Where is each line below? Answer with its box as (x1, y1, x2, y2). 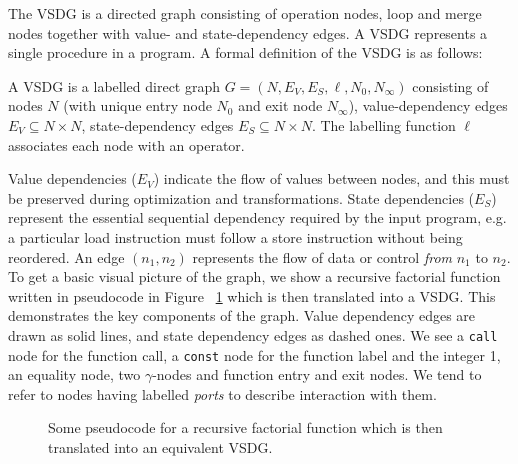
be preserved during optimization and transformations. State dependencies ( (8, 187, 475, 208)
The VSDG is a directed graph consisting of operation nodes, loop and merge (8, 3, 482, 23)
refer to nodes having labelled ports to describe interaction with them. (8, 383, 437, 404)
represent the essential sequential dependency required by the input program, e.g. (8, 207, 507, 228)
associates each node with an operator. (8, 134, 245, 155)
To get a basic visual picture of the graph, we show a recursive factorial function (8, 266, 501, 287)
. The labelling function (311, 114, 456, 135)
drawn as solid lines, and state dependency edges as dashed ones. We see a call (8, 324, 498, 345)
